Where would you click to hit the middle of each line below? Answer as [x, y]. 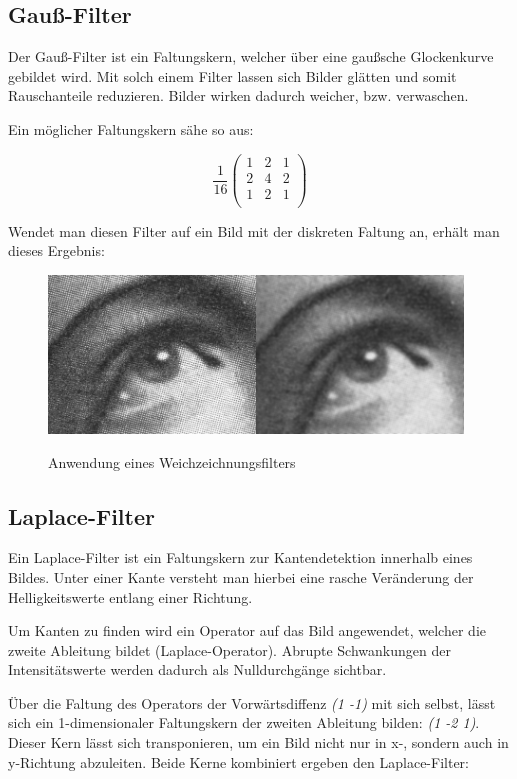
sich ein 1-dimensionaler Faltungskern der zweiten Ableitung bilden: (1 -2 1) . [244, 722]
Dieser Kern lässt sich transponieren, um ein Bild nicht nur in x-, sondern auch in [258, 742]
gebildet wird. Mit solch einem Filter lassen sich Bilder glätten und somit [232, 75]
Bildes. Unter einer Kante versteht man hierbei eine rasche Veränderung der [241, 576]
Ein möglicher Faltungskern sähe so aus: [131, 128]
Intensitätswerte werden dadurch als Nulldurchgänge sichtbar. [197, 669]
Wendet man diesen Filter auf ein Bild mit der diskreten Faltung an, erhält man [254, 230]
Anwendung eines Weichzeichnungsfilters [172, 461]
